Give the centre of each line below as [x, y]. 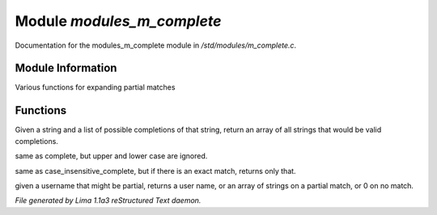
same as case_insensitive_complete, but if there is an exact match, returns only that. [155, 171]
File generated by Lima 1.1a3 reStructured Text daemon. [108, 200]
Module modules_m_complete [118, 21]
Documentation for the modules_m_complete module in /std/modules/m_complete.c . [156, 45]
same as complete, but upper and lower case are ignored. [111, 156]
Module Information [66, 68]
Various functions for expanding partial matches [95, 87]
